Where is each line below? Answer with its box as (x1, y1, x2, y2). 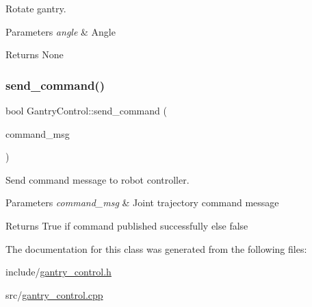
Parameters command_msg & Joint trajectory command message (5, 195, 279, 210)
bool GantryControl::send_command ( (5, 103, 167, 117)
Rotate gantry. (5, 1, 66, 15)
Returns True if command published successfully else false (5, 218, 248, 232)
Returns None (5, 47, 64, 62)
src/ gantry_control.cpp (5, 287, 103, 302)
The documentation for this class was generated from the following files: (5, 241, 307, 256)
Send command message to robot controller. (5, 172, 190, 186)
